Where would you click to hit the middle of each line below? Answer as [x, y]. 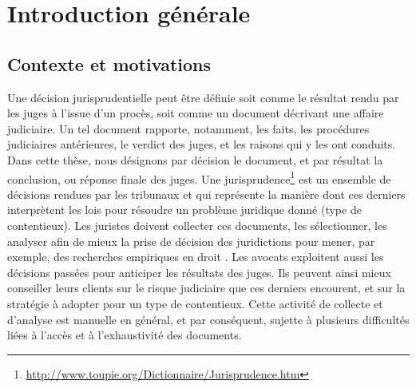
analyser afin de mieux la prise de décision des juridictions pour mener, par [191, 241]
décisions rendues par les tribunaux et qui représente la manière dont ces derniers [206, 194]
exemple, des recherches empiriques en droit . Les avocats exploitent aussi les [196, 257]
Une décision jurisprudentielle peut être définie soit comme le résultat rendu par [203, 97]
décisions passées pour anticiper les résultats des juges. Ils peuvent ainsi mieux [199, 272]
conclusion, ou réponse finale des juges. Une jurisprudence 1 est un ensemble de [199, 177]
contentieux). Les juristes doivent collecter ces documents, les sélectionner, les [197, 225]
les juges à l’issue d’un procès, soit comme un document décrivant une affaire [196, 113]
